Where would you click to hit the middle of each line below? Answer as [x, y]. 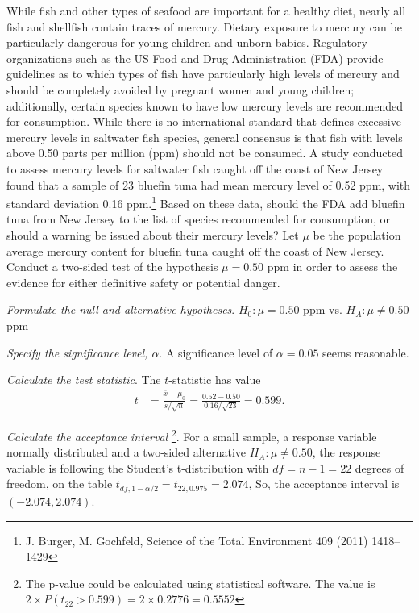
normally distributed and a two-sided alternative [127, 452]
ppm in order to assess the [332, 267]
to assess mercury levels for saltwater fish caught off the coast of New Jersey [195, 168]
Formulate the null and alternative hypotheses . [121, 309]
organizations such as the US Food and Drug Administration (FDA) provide [195, 58]
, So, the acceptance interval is [324, 484]
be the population [357, 234]
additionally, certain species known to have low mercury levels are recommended [205, 105]
